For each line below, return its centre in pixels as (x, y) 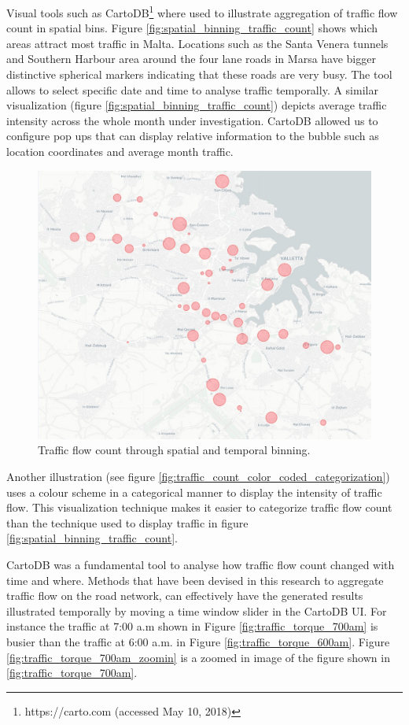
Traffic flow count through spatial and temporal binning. (174, 450)
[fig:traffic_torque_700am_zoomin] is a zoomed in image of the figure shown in (198, 657)
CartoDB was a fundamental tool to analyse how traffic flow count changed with (201, 564)
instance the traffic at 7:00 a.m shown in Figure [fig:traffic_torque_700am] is (192, 626)
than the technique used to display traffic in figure (127, 522)
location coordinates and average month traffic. (120, 151)
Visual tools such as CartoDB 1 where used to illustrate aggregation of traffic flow (202, 11)
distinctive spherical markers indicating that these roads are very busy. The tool (199, 74)
